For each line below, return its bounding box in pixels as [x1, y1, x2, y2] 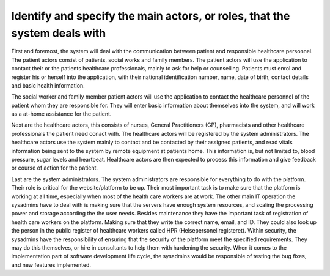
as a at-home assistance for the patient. [11, 110, 112, 117]
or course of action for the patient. [11, 164, 98, 171]
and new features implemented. [11, 261, 92, 269]
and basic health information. [11, 81, 85, 89]
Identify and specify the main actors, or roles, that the [11, 9, 290, 23]
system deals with [11, 26, 106, 40]
